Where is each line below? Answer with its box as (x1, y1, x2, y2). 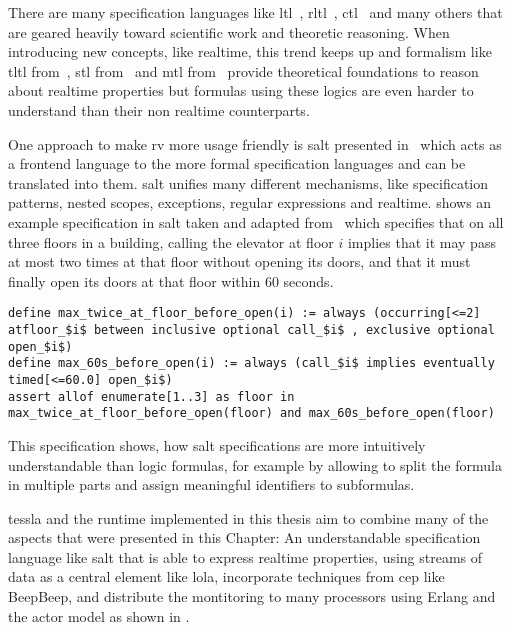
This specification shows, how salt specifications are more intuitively (8, 434, 426, 455)
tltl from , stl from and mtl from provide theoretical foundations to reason (8, 60, 479, 81)
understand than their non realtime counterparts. (8, 99, 310, 120)
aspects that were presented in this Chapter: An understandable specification (8, 527, 481, 548)
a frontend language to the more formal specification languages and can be (8, 153, 466, 174)
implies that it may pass (347, 231, 496, 252)
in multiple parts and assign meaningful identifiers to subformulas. (8, 474, 415, 495)
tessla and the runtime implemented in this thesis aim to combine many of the (8, 507, 489, 528)
